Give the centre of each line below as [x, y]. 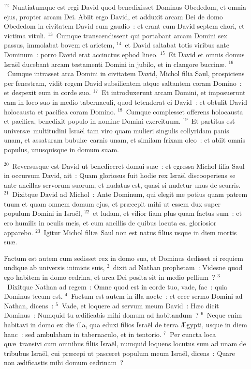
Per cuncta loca [193, 334]
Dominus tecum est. [33, 296]
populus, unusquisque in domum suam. [61, 149]
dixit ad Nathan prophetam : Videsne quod [178, 267]
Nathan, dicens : [29, 305]
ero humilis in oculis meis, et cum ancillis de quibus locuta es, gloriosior [110, 223]
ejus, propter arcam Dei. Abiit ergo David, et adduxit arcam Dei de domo [113, 16]
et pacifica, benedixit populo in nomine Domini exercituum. [92, 121]
